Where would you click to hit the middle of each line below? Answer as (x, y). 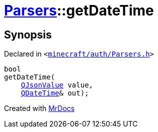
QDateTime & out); (55, 93)
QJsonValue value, (57, 85)
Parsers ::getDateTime (79, 10)
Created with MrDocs (39, 108)
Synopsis (28, 34)
